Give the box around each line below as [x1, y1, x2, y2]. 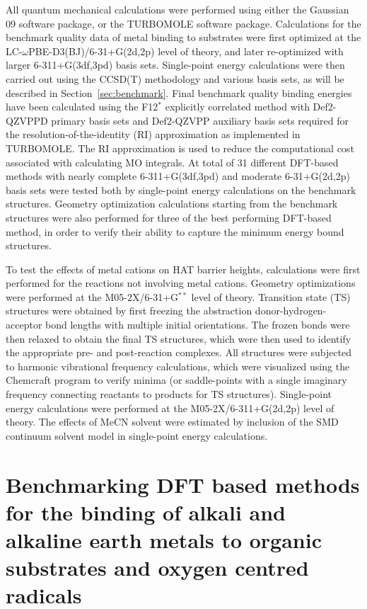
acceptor [6, 317, 42, 332]
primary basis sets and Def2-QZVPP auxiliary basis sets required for [51, 113, 349, 127]
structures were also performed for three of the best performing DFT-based [6, 210, 332, 224]
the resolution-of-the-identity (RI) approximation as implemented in [6, 127, 301, 142]
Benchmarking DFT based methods [6, 469, 360, 499]
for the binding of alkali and [6, 497, 286, 526]
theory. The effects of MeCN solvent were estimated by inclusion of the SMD [6, 414, 339, 429]
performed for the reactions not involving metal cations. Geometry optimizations [6, 275, 356, 290]
